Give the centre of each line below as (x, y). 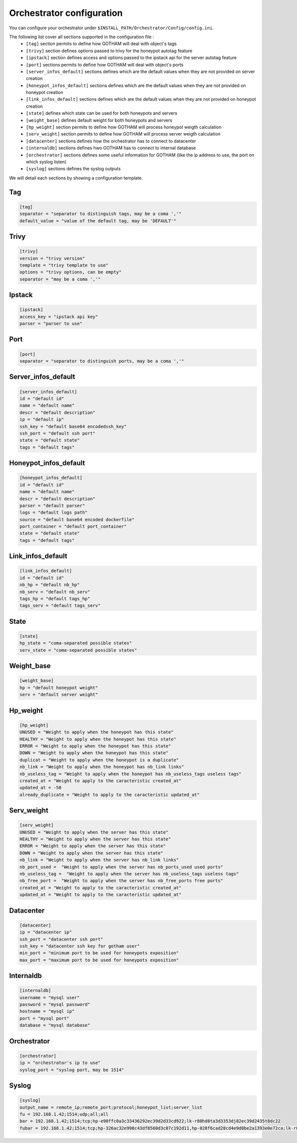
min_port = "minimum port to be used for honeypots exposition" (99, 953)
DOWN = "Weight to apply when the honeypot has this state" (94, 753)
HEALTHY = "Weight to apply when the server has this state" (95, 839)
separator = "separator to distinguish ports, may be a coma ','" (102, 361)
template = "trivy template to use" (64, 265)
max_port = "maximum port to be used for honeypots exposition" (99, 960)
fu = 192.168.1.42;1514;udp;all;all (64, 1114)
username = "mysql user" (50, 997)
